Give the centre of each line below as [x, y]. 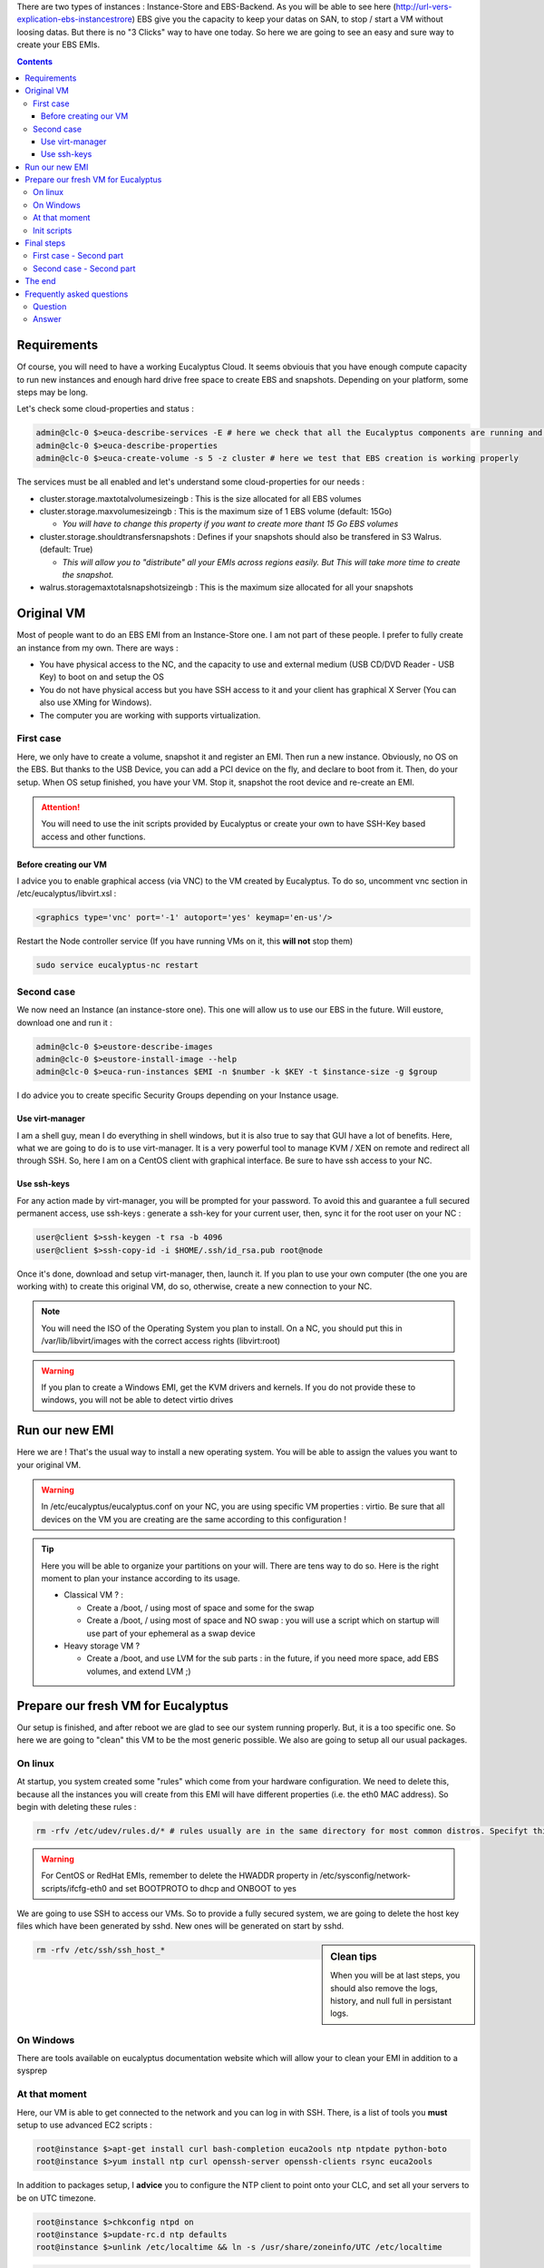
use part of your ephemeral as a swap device [171, 1633]
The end [40, 281]
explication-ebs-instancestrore [74, 19]
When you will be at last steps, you [395, 1975]
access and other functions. [93, 836]
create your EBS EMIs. [58, 44]
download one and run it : [64, 1022]
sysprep [32, 2071]
